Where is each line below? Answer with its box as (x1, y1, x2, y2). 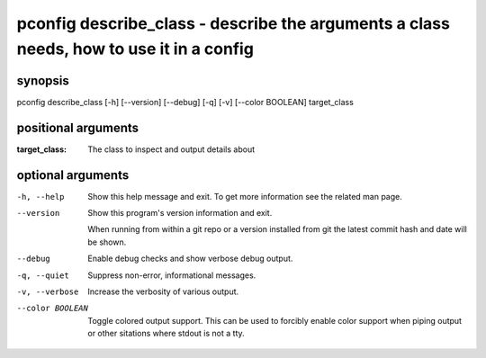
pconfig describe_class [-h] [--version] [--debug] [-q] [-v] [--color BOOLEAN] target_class (16, 96, 355, 107)
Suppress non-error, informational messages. (87, 270, 256, 281)
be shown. (87, 237, 127, 247)
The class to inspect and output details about (87, 144, 256, 155)
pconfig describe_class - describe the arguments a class (16, 13, 450, 33)
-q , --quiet (16, 270, 69, 281)
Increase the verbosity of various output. (87, 286, 239, 297)
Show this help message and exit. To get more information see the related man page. (87, 191, 402, 201)
